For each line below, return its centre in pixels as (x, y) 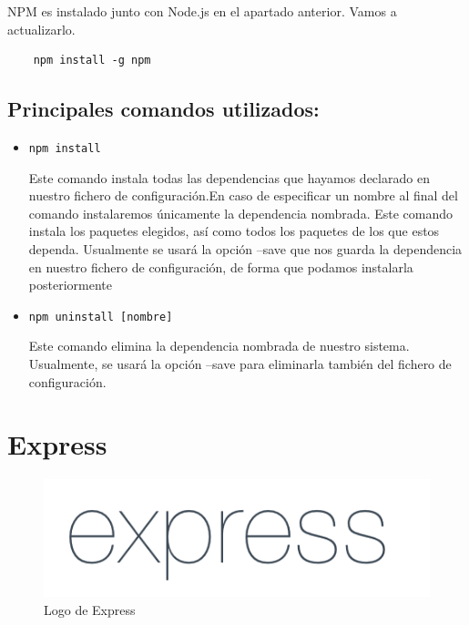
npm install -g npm (92, 61)
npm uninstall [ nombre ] (101, 317)
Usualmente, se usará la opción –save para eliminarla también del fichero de (240, 364)
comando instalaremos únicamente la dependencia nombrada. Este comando (241, 213)
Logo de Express (90, 609)
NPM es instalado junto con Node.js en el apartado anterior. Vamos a (202, 11)
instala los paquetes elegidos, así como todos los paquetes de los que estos (234, 231)
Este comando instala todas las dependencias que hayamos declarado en (229, 177)
